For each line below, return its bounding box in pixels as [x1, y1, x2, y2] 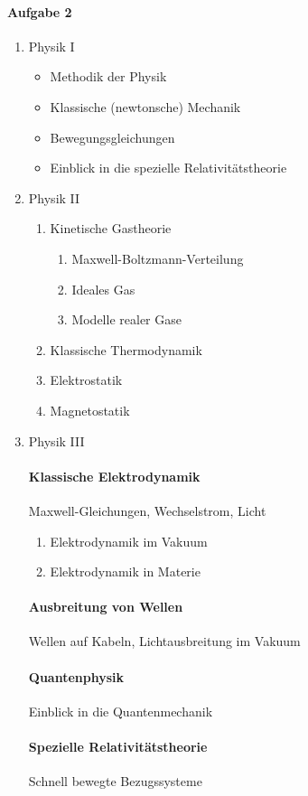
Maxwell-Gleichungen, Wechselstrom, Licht [28, 501, 266, 520]
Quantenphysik [28, 667, 125, 686]
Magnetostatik [50, 400, 130, 419]
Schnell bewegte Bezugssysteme [28, 772, 202, 791]
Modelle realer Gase [71, 310, 182, 329]
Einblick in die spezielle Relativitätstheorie [50, 158, 287, 177]
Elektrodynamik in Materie [50, 562, 201, 581]
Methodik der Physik [50, 67, 167, 86]
